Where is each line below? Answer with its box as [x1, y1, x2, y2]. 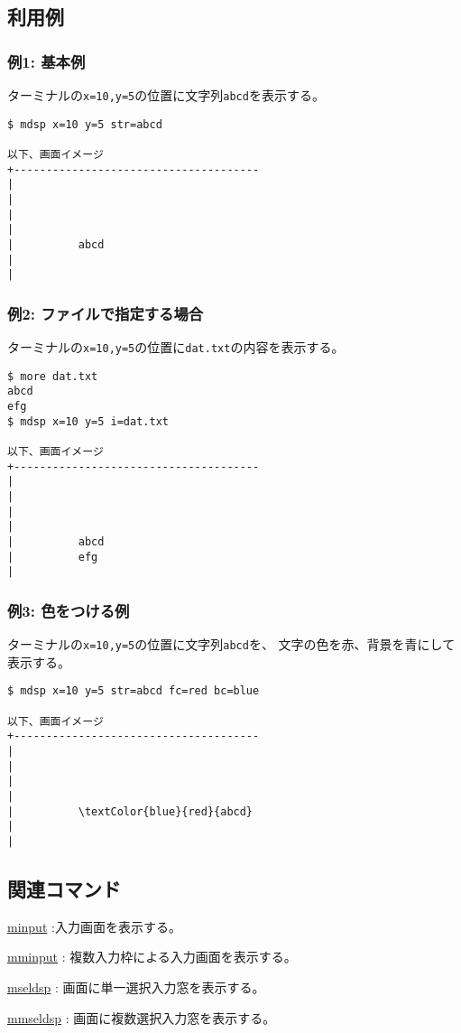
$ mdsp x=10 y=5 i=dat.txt [7, 414, 169, 428]
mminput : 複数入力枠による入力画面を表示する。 [7, 947, 297, 966]
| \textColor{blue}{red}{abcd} [7, 805, 254, 818]
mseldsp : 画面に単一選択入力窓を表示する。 [7, 978, 265, 997]
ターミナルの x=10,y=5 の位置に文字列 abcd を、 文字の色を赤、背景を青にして [7, 635, 456, 654]
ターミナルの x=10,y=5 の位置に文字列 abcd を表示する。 [7, 86, 325, 104]
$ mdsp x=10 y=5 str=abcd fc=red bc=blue [7, 684, 260, 698]
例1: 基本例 [7, 50, 86, 72]
